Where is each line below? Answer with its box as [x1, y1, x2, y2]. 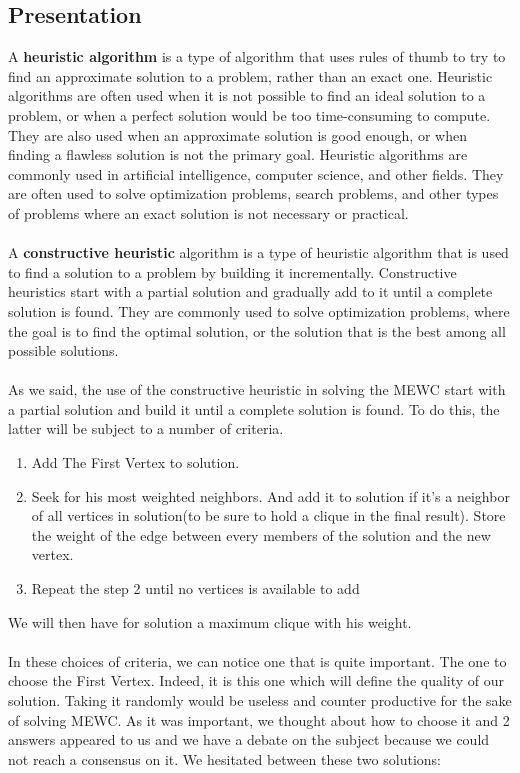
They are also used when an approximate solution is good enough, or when [8, 124, 467, 145]
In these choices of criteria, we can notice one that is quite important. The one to [8, 650, 507, 671]
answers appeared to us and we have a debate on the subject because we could [8, 729, 490, 750]
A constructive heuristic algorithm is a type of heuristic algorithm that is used [8, 242, 509, 263]
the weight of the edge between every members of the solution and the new [31, 524, 491, 545]
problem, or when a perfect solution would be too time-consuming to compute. [8, 104, 491, 125]
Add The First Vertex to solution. [31, 452, 240, 473]
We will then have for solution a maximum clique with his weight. [8, 611, 412, 632]
